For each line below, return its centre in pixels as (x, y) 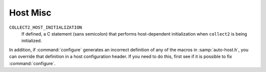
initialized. (32, 41)
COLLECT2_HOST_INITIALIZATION (46, 27)
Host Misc (30, 13)
